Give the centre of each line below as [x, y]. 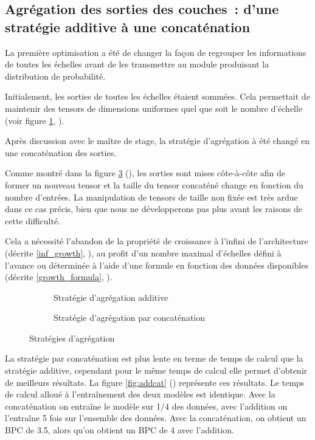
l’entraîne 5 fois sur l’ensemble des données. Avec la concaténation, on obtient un [156, 418]
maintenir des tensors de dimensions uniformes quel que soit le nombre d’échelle [154, 108]
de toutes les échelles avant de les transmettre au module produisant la [137, 64]
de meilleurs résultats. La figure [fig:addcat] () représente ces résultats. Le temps [155, 382]
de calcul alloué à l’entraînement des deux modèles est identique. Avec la [140, 394]
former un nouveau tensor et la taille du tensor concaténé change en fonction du [154, 184]
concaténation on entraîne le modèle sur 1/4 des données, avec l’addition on [146, 406]
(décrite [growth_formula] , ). [59, 277]
